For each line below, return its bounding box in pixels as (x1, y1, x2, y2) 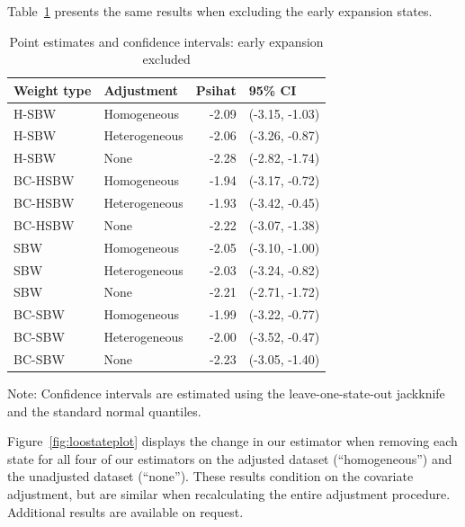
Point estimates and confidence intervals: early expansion (9, 31, 324, 50)
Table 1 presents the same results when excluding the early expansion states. (7, 2, 433, 20)
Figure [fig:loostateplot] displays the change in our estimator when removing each (7, 432, 458, 451)
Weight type (13, 80, 92, 99)
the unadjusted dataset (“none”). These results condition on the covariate (7, 467, 414, 486)
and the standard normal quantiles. (7, 401, 201, 420)
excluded (142, 49, 191, 68)
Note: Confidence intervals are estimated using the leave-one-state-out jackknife (7, 384, 445, 402)
